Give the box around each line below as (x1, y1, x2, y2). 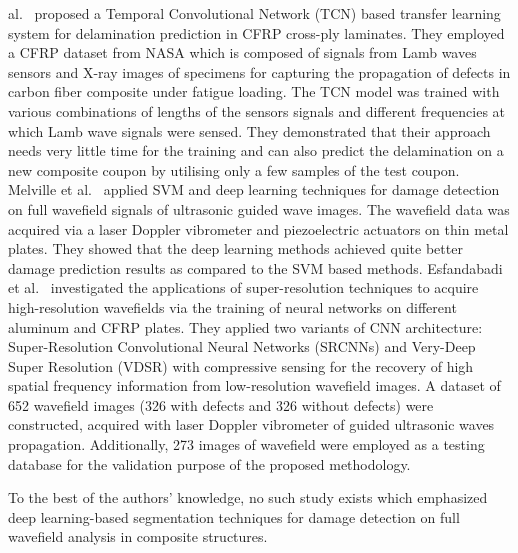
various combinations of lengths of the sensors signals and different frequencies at (8, 100, 506, 121)
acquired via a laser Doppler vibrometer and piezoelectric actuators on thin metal (8, 218, 509, 239)
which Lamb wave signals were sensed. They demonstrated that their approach (8, 120, 491, 141)
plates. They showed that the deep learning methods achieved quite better (8, 238, 463, 259)
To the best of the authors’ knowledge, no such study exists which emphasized (8, 487, 488, 508)
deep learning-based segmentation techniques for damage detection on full (8, 506, 460, 527)
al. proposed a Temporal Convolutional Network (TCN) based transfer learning (8, 3, 501, 23)
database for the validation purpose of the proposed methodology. (8, 453, 411, 474)
